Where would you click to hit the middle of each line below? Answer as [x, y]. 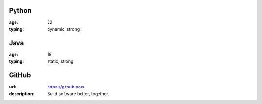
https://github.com [66, 87]
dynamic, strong [64, 29]
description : [22, 94]
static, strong [60, 61]
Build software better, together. [78, 94]
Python [20, 10]
